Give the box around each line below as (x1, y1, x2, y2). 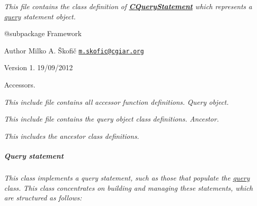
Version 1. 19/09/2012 (4, 62, 73, 73)
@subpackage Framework (4, 28, 82, 39)
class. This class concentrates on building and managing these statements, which (4, 182, 253, 193)
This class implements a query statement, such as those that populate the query (4, 172, 250, 183)
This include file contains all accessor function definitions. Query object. (4, 96, 229, 107)
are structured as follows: (4, 192, 82, 203)
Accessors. (4, 79, 35, 90)
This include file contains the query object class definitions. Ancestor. (4, 113, 219, 124)
